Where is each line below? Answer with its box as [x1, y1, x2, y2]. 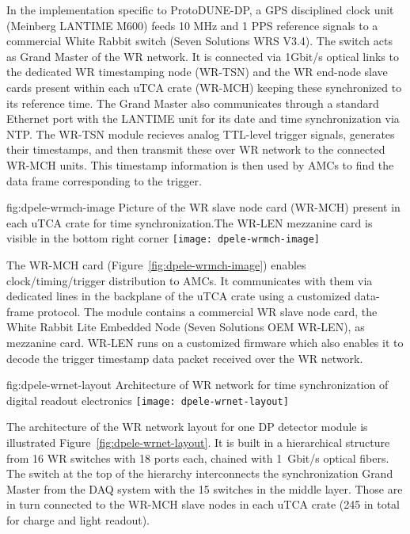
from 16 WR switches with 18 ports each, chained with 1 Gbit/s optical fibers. [6, 449, 389, 466]
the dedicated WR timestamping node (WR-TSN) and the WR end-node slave [6, 63, 388, 80]
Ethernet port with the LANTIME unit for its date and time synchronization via [6, 110, 400, 127]
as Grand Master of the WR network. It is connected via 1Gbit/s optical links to [6, 48, 399, 64]
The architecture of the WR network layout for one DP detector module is [6, 418, 368, 435]
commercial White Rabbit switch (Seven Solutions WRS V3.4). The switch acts [6, 32, 393, 49]
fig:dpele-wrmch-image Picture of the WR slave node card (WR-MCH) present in [6, 199, 401, 216]
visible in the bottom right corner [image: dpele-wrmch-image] [6, 230, 320, 246]
